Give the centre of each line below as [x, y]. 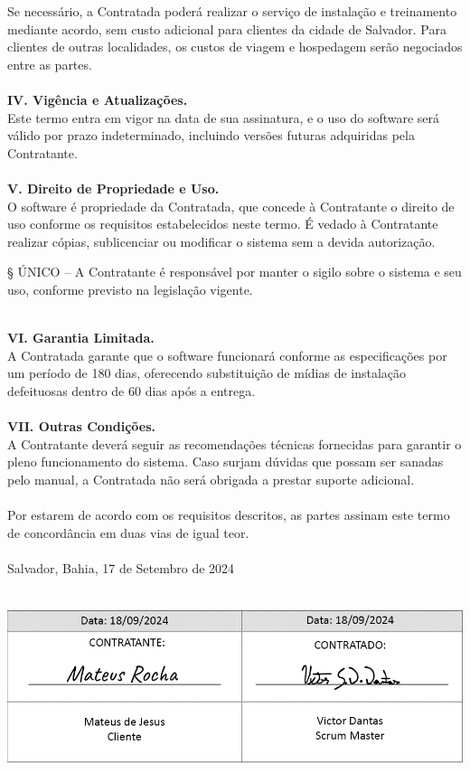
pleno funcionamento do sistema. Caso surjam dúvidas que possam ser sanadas [226, 462]
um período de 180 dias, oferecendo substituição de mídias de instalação [207, 373]
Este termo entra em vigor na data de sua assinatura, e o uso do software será [224, 117]
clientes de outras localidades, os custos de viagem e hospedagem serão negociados [235, 47]
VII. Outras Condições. [82, 426]
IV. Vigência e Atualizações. [98, 99]
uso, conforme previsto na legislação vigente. [130, 289]
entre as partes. [50, 64]
